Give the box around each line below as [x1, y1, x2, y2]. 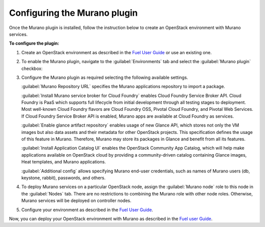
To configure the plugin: [9, 40, 59, 46]
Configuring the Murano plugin [9, 7, 138, 18]
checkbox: [21, 65, 43, 71]
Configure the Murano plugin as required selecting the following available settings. [21, 74, 188, 80]
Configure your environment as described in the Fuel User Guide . [21, 207, 153, 213]
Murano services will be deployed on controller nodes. [21, 197, 132, 204]
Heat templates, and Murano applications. [21, 159, 106, 165]
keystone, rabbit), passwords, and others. [21, 175, 106, 181]
